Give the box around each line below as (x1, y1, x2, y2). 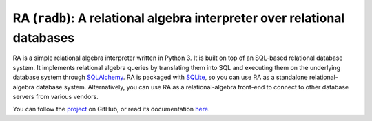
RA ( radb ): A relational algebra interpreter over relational (12, 10, 345, 25)
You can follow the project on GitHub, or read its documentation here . (12, 105, 210, 113)
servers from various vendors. (12, 92, 99, 100)
